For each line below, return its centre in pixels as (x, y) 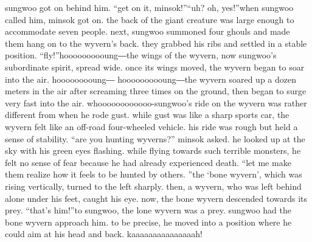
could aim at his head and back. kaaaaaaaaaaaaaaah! (104, 234)
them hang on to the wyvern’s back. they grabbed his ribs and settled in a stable (156, 43)
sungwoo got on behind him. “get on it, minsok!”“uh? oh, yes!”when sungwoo (149, 7)
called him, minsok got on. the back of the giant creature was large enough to (150, 19)
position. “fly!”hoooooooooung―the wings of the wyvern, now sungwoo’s (141, 55)
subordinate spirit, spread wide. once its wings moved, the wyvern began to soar (155, 67)
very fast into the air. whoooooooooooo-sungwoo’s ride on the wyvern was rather (156, 102)
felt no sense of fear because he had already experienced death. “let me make (148, 162)
